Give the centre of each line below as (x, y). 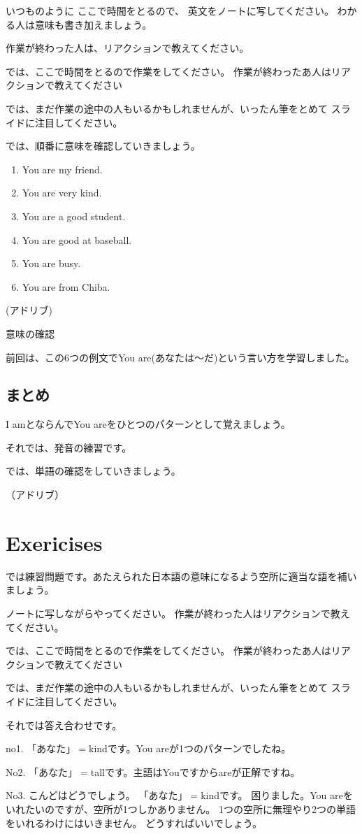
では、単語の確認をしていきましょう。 (93, 471)
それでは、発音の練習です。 (69, 447)
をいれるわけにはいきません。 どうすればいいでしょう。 (134, 822)
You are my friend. (62, 169)
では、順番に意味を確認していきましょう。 (103, 146)
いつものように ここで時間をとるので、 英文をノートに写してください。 (170, 10)
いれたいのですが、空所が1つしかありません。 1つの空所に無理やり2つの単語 (181, 808)
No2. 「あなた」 (42, 771)
